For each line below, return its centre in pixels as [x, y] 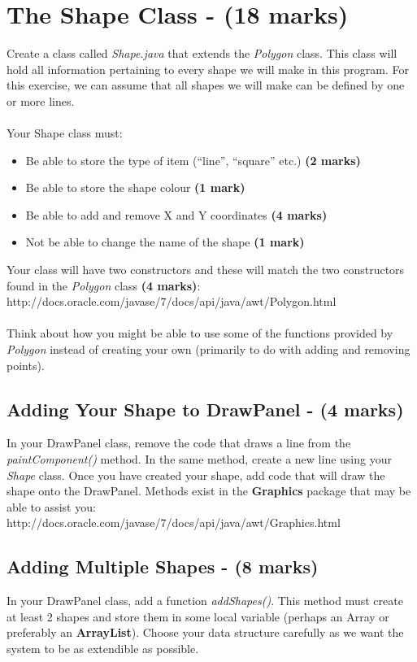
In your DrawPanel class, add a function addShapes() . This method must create [205, 601]
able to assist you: [51, 506]
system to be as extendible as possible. [103, 648]
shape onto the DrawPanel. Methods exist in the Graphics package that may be [209, 491]
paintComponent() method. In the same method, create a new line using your [199, 459]
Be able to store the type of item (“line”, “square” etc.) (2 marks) [193, 160]
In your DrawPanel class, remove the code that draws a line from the [179, 443]
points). [26, 365]
